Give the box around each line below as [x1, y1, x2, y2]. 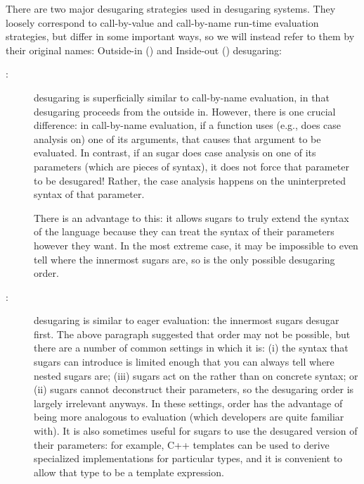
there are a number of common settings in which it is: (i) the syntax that [34, 340, 349, 355]
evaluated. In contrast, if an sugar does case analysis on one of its [34, 145, 316, 160]
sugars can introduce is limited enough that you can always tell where [34, 354, 334, 369]
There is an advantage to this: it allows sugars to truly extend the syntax [34, 210, 349, 225]
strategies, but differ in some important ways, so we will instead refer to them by [6, 29, 355, 44]
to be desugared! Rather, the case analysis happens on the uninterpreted [34, 173, 346, 187]
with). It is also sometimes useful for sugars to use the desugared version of [34, 423, 358, 438]
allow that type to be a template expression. [34, 464, 224, 479]
